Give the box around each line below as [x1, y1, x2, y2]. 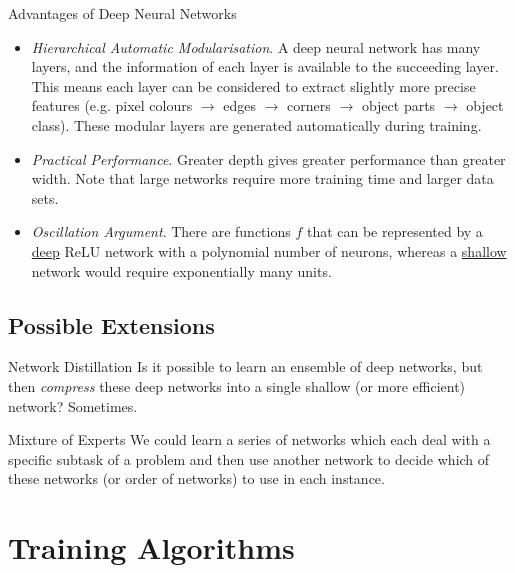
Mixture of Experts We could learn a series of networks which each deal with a [8, 429, 491, 450]
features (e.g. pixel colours [31, 95, 193, 116]
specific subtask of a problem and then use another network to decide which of [8, 448, 490, 469]
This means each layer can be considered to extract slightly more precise [31, 75, 476, 96]
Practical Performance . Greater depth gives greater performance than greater [31, 148, 506, 169]
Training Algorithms [8, 527, 295, 568]
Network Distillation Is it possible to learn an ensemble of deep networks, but [8, 356, 483, 377]
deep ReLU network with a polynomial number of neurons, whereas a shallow [31, 240, 507, 261]
